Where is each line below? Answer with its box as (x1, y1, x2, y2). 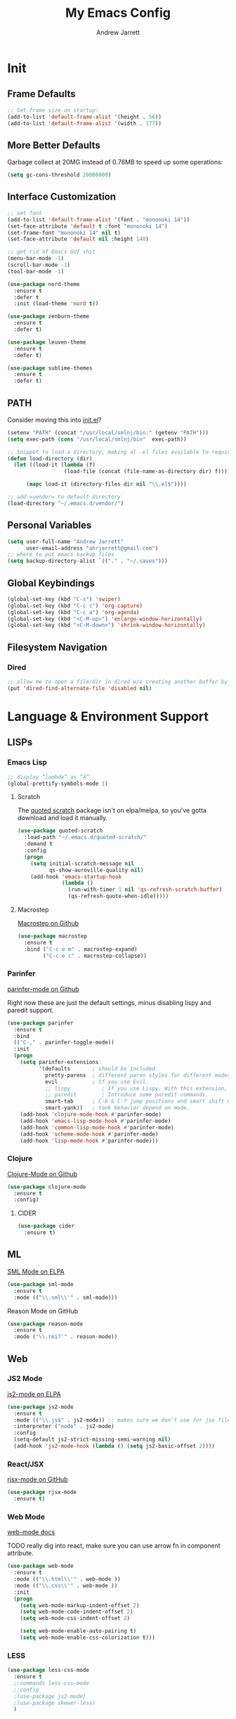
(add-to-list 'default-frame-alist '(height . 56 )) (7, 113, 162, 120)
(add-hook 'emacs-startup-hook (30, 873, 122, 880)
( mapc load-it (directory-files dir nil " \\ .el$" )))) (25, 481, 188, 488)
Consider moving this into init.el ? (7, 415, 102, 424)
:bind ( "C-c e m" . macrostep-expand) (24, 945, 138, 953)
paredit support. (7, 1006, 54, 1014)
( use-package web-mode (7, 1562, 74, 1570)
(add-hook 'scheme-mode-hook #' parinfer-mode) (20, 1130, 159, 1138)
